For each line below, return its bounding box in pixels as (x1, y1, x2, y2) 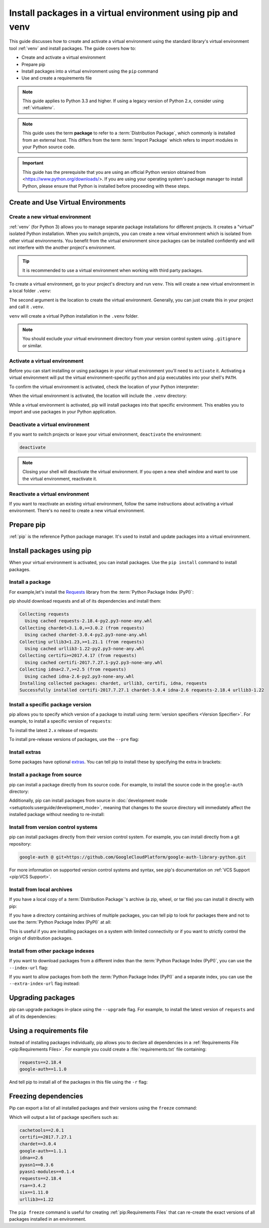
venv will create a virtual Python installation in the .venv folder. (9, 313, 139, 319)
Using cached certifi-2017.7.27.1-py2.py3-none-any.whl (25, 659, 163, 665)
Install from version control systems (9, 823, 98, 830)
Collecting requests (19, 612, 69, 617)
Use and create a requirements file (21, 75, 92, 81)
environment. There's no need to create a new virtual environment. (9, 508, 145, 514)
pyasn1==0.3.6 (19, 1162, 54, 1168)
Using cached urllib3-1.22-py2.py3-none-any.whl (25, 646, 145, 652)
